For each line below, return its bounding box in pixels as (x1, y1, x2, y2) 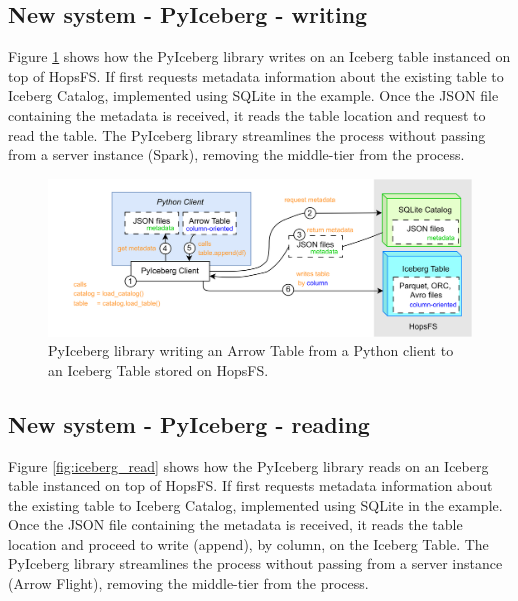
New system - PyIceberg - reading (8, 408, 370, 439)
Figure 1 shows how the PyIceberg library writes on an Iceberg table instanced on (8, 46, 511, 67)
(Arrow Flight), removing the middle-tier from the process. (8, 573, 369, 594)
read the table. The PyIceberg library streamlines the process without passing (8, 124, 486, 145)
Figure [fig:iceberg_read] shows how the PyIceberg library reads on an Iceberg (8, 455, 489, 476)
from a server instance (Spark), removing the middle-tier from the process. (8, 144, 465, 165)
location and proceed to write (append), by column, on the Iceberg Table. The (8, 533, 489, 554)
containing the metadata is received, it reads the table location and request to (8, 104, 486, 125)
